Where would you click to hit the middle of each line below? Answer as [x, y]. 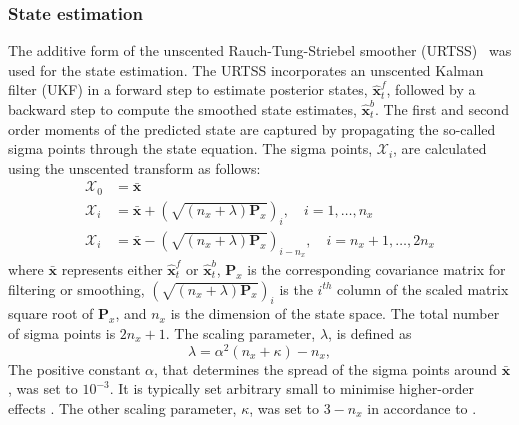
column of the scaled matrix [423, 288]
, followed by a [431, 89]
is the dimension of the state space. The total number [335, 313]
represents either [112, 268]
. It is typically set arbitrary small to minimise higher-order [291, 388]
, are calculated [440, 148]
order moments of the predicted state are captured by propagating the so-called [252, 128]
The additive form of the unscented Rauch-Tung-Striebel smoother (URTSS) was [260, 50]
